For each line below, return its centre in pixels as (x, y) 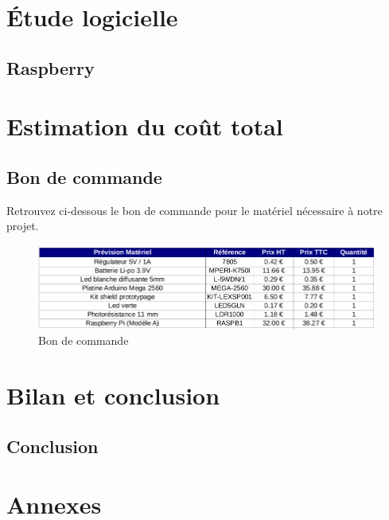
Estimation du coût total (145, 126)
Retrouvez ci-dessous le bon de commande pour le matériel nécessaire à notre (194, 210)
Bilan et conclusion (113, 395)
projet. (23, 226)
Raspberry (51, 67)
